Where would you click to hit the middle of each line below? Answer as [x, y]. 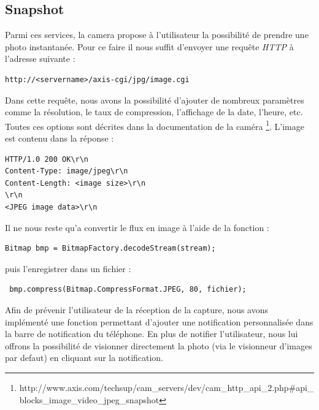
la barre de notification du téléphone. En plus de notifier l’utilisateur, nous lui [152, 334]
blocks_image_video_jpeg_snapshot [89, 399]
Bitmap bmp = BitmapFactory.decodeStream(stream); [110, 249]
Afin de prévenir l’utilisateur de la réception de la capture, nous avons [137, 309]
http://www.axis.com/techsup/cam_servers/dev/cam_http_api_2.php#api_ [167, 387]
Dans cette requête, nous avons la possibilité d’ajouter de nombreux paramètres [155, 100]
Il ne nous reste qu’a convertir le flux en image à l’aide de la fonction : [137, 227]
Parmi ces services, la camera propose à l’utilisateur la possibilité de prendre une [157, 35]
